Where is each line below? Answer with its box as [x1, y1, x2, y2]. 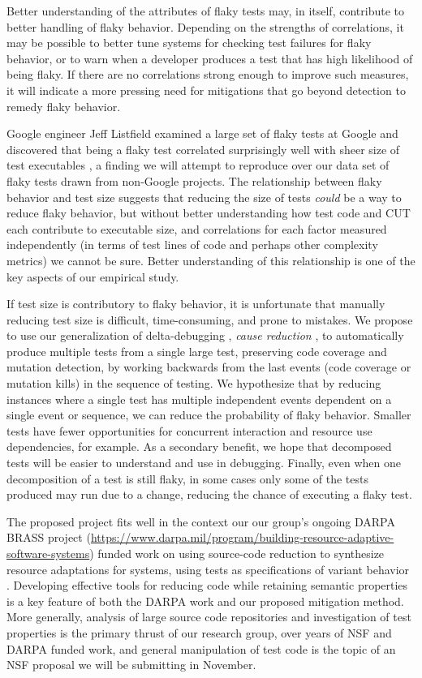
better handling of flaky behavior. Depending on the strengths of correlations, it [6, 18, 404, 35]
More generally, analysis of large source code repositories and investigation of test [6, 608, 411, 625]
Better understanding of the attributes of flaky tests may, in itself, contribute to [6, 2, 404, 19]
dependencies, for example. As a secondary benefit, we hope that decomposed [6, 438, 392, 455]
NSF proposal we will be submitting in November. [6, 656, 256, 673]
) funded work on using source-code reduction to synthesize [89, 545, 385, 561]
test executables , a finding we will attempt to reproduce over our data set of [6, 157, 390, 174]
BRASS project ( [6, 529, 91, 546]
